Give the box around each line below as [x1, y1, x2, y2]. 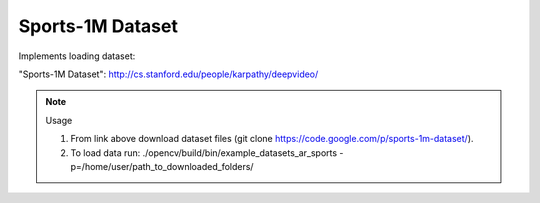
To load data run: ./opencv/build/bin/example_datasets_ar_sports [70, 146, 338, 159]
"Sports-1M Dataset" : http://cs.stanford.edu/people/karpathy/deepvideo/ [18, 68, 319, 80]
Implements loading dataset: [18, 50, 136, 62]
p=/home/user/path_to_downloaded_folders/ [70, 160, 254, 172]
